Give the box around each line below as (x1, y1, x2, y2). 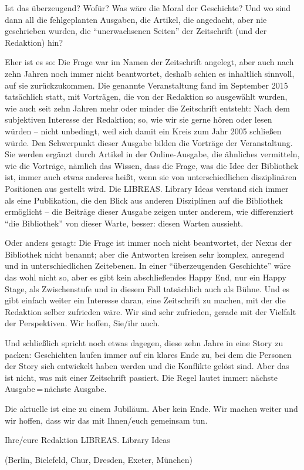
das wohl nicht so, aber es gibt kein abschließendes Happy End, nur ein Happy (5, 271, 286, 283)
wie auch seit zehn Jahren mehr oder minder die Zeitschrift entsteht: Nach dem (5, 102, 290, 114)
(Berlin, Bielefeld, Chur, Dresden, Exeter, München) (5, 453, 192, 465)
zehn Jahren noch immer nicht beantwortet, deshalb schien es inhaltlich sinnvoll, (5, 67, 295, 79)
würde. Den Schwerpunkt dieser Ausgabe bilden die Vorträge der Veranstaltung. (5, 136, 293, 148)
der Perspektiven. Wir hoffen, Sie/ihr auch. (5, 317, 160, 329)
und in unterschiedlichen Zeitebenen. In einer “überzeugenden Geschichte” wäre (5, 259, 291, 272)
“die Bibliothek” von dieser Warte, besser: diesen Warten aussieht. (5, 217, 244, 229)
